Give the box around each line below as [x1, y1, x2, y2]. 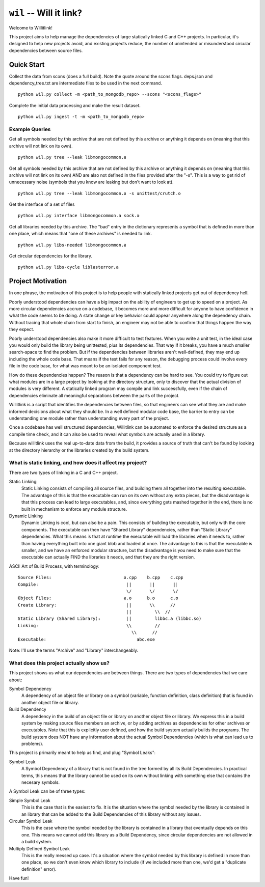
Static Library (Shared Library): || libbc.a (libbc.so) [18, 616, 202, 621]
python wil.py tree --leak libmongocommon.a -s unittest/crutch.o [18, 191, 181, 196]
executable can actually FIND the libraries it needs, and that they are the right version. [21, 554, 195, 560]
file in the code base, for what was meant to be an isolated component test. [9, 363, 162, 369]
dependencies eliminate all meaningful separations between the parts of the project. [9, 392, 180, 398]
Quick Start [9, 60, 45, 69]
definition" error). [21, 866, 56, 872]
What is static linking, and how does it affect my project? [9, 459, 147, 466]
